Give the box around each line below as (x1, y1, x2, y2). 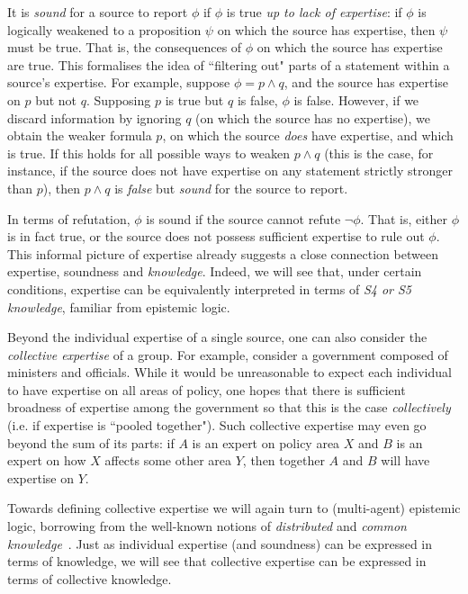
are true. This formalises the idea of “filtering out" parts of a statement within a (7, 55, 450, 74)
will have (381, 451, 430, 470)
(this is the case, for (324, 143, 434, 162)
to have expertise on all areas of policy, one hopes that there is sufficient (7, 380, 406, 399)
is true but (165, 90, 224, 109)
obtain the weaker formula (7, 126, 152, 145)
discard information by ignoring (7, 108, 182, 127)
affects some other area (104, 451, 232, 470)
